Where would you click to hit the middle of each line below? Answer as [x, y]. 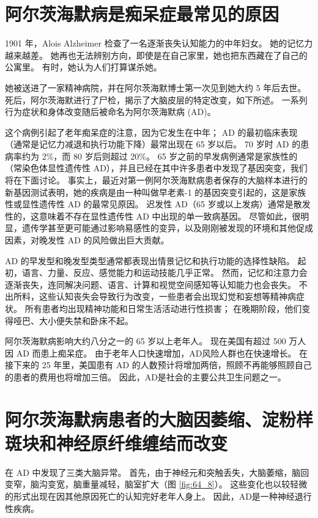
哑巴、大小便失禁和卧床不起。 [73, 320]
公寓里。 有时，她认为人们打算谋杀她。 [83, 67]
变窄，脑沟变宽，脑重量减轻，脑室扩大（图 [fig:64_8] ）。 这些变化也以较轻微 [156, 484]
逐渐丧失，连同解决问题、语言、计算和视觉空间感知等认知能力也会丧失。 [150, 284]
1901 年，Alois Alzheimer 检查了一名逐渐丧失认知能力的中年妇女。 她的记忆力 [159, 43]
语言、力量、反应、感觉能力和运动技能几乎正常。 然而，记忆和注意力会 [165, 272]
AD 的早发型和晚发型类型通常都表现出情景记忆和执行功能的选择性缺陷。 [150, 260]
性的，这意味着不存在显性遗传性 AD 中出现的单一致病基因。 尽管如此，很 [153, 216]
